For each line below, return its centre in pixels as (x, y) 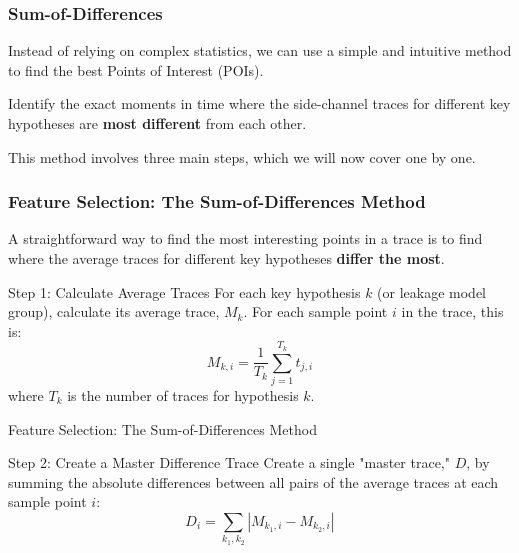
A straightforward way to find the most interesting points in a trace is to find (245, 238)
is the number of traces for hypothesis (183, 394)
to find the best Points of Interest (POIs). (136, 69)
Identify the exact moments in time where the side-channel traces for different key (259, 103)
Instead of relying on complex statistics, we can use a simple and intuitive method (260, 50)
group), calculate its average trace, (114, 311)
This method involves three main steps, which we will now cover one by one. (242, 156)
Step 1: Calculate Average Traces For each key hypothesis (184, 291)
